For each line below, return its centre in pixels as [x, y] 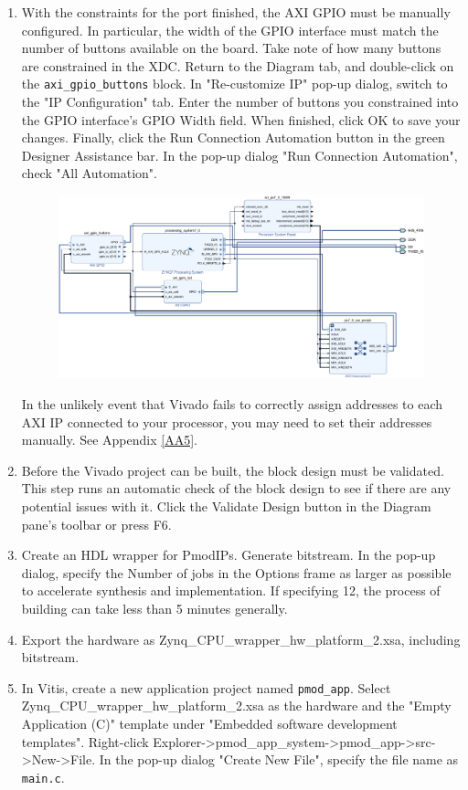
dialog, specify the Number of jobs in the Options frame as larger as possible [236, 572]
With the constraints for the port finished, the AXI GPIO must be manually [236, 12]
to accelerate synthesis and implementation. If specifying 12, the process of [231, 590]
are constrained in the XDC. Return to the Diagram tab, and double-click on [238, 65]
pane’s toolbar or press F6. [96, 524]
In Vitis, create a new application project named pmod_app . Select [206, 687]
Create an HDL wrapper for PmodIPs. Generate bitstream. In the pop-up [229, 555]
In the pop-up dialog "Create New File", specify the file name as [279, 759]
